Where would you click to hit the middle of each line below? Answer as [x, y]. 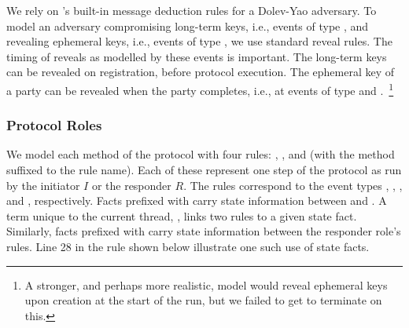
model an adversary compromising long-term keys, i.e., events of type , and [188, 26]
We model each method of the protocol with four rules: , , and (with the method [201, 154]
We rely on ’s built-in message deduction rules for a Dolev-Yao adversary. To [192, 10]
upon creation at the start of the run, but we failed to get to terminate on [203, 300]
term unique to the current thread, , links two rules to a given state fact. [182, 215]
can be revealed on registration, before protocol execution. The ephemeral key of [201, 72]
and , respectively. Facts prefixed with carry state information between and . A [197, 200]
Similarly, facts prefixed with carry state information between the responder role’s [204, 231]
